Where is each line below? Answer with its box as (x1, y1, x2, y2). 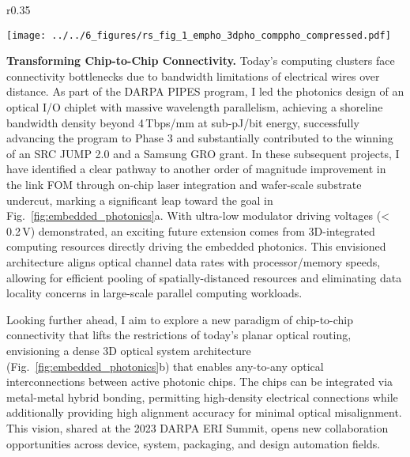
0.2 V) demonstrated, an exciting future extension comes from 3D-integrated (6, 222, 375, 239)
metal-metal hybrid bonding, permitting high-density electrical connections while (6, 388, 398, 405)
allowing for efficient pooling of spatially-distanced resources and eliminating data (6, 269, 402, 285)
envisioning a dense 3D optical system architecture (6, 342, 251, 358)
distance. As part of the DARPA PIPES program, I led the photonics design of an (6, 83, 404, 100)
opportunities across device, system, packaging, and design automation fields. (6, 435, 381, 451)
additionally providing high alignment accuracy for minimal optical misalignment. (6, 404, 402, 421)
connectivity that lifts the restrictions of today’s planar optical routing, (6, 327, 352, 343)
